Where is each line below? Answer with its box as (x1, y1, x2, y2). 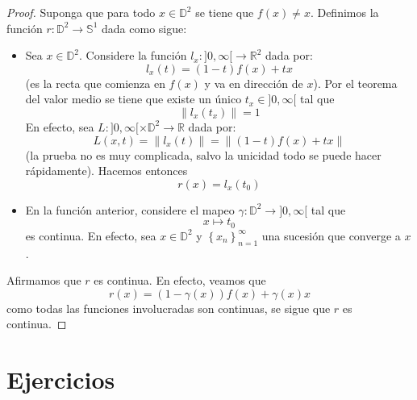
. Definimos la (310, 4, 379, 20)
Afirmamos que (6, 272, 81, 289)
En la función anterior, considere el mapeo (25, 201, 235, 218)
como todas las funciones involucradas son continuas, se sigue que (6, 299, 331, 316)
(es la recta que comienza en (25, 74, 165, 91)
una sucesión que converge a (261, 227, 401, 244)
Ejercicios (6, 363, 115, 396)
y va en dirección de (204, 74, 303, 91)
